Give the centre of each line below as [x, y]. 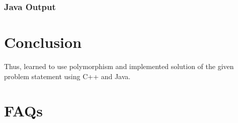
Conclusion [43, 42]
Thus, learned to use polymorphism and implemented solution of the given [119, 66]
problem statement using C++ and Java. [67, 76]
